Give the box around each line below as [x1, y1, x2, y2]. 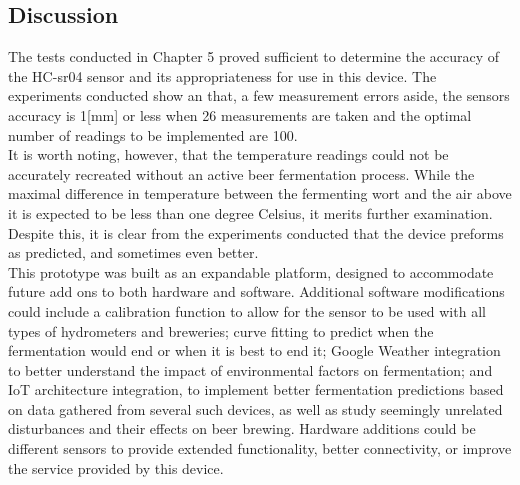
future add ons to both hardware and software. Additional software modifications [8, 281, 505, 302]
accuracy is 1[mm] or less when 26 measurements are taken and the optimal [8, 104, 472, 125]
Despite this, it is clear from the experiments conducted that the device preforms [8, 222, 504, 243]
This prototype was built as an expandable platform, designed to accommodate [8, 261, 494, 282]
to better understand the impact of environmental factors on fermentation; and [8, 359, 493, 380]
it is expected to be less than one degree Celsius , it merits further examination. [8, 202, 493, 223]
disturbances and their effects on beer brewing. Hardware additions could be [8, 418, 476, 439]
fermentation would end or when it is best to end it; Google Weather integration [8, 340, 501, 361]
